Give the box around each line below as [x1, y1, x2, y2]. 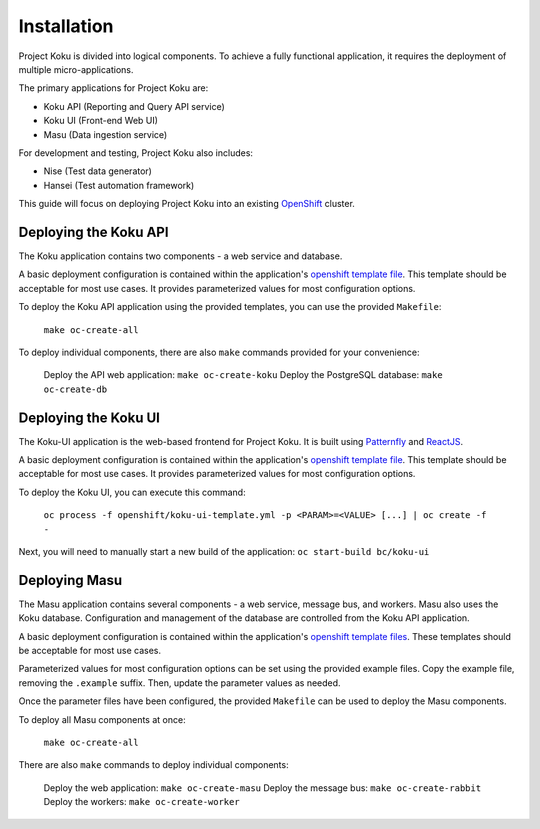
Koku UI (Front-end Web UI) [43, 115, 159, 127]
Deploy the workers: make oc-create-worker [43, 796, 240, 808]
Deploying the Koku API [18, 223, 169, 240]
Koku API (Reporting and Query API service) [43, 100, 225, 112]
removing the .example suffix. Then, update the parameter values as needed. [18, 676, 341, 689]
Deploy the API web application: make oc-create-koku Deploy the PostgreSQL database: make [43, 369, 444, 381]
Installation [18, 15, 114, 37]
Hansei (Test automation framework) [43, 179, 195, 191]
